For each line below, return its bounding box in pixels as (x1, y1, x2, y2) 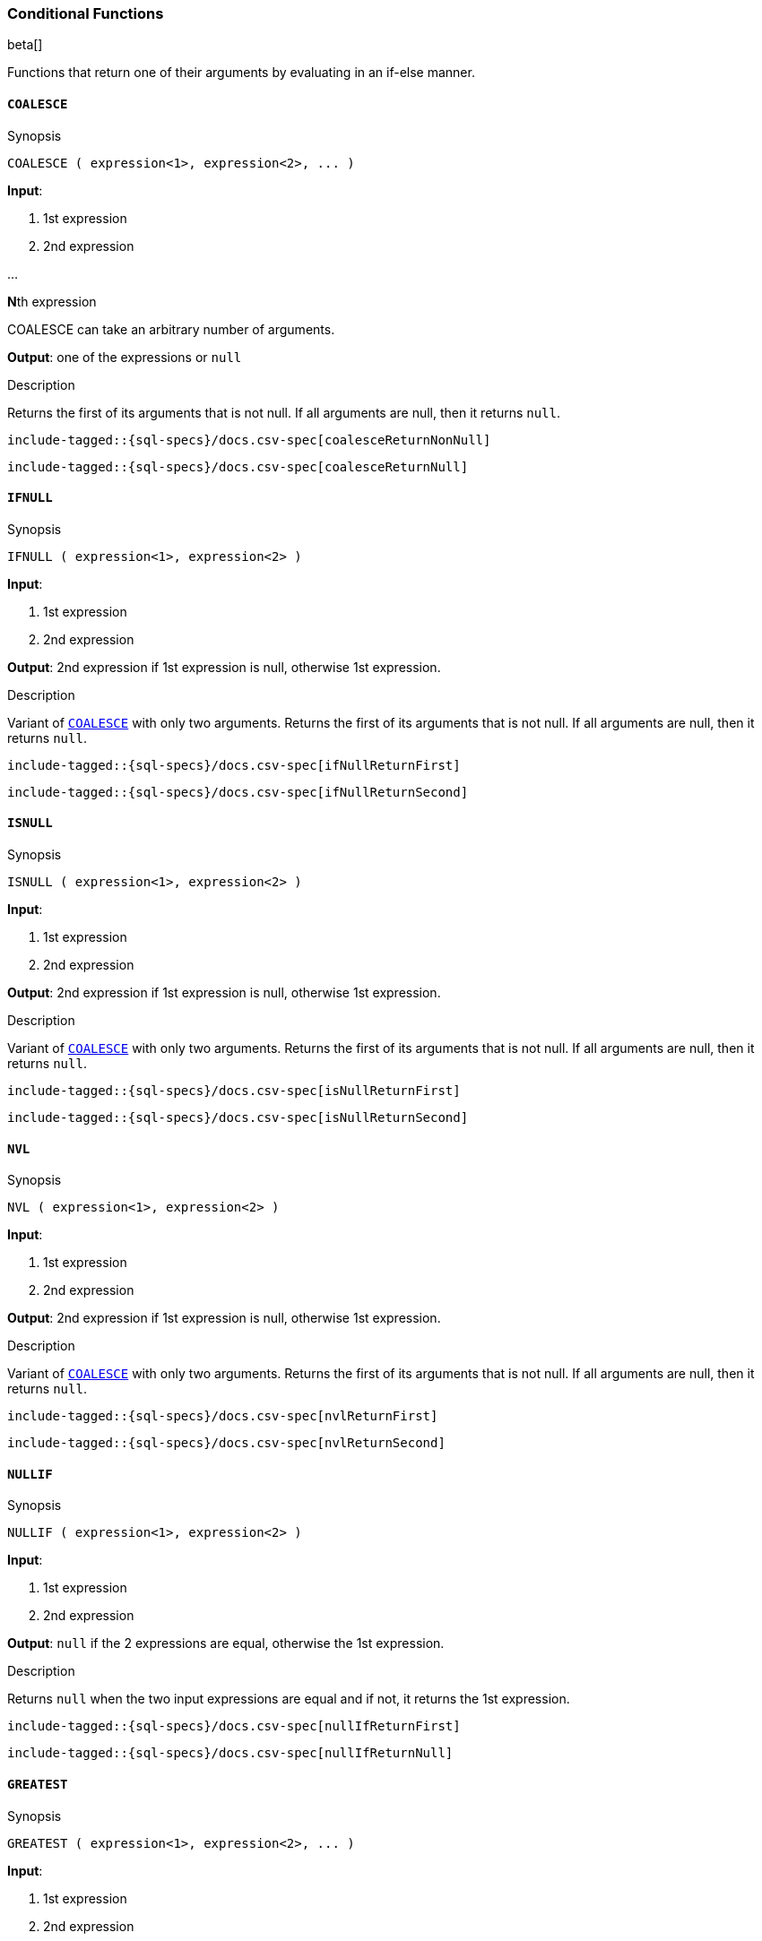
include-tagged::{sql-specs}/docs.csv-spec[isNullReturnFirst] (7, 1083, 461, 1099)
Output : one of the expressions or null (7, 349, 242, 365)
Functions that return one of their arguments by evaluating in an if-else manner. (7, 65, 475, 81)
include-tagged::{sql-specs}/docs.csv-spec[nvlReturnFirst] (7, 1409, 438, 1424)
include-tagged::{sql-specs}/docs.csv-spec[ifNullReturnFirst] (7, 757, 461, 772)
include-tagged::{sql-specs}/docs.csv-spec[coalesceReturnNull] (7, 459, 469, 474)
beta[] (7, 37, 43, 53)
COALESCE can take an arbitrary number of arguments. (7, 321, 335, 337)
